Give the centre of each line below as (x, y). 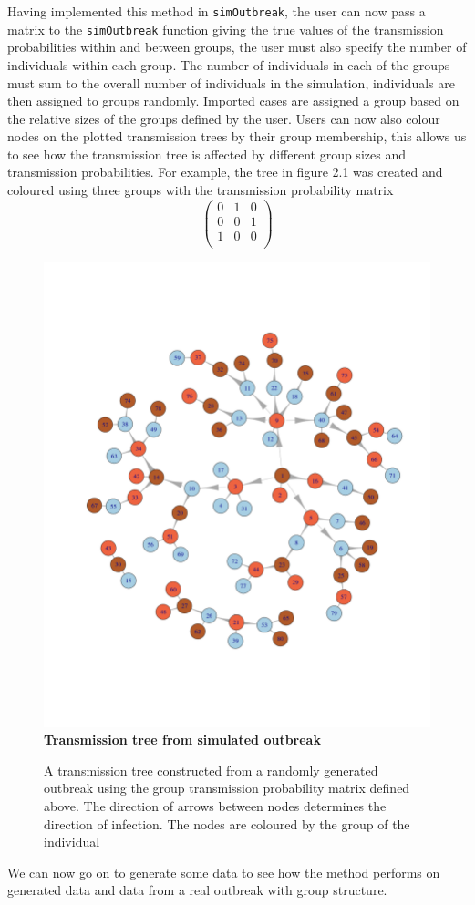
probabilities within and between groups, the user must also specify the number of (237, 47)
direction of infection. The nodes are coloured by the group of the (227, 823)
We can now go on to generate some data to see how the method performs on (224, 872)
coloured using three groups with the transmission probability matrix (201, 190)
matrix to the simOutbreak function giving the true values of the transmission (226, 29)
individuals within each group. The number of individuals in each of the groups (229, 64)
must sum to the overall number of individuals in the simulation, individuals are (231, 82)
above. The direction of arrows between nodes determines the (215, 806)
